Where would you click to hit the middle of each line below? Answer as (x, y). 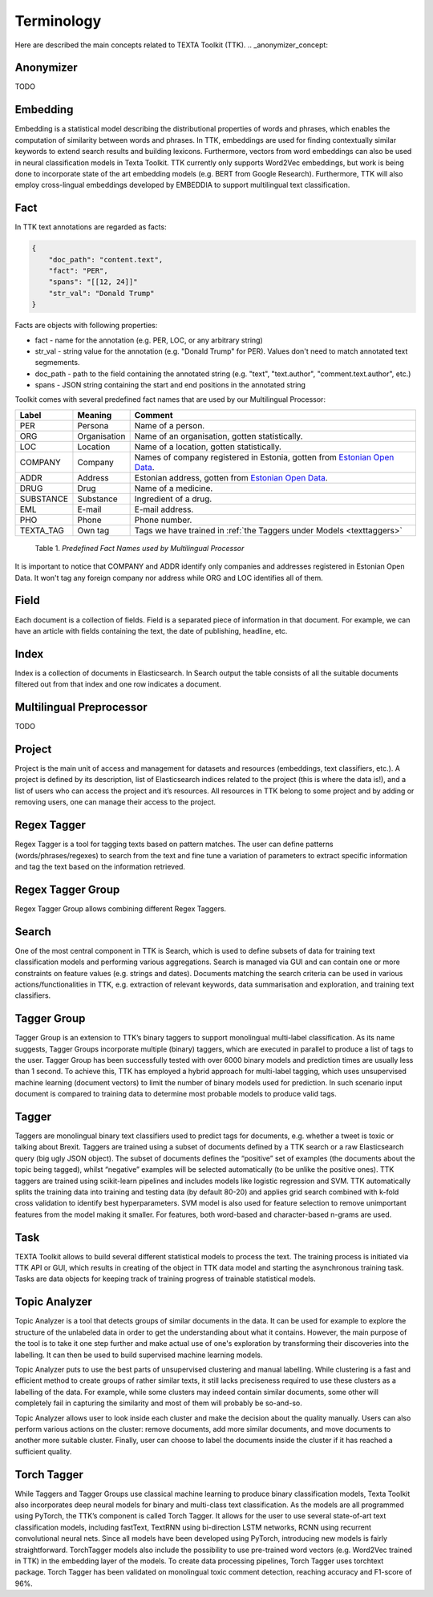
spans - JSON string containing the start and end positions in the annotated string (170, 385)
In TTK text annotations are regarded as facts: (91, 227)
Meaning (95, 415)
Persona (93, 425)
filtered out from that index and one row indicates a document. (118, 684)
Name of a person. (170, 425)
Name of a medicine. (174, 488)
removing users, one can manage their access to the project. (115, 802)
